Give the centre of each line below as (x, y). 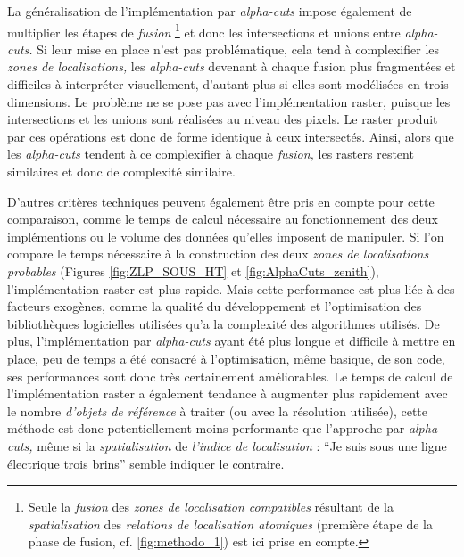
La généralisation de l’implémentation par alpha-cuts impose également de (210, 11)
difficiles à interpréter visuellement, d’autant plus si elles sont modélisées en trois (228, 84)
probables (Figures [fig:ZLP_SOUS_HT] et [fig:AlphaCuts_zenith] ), (193, 270)
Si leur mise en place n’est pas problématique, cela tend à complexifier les (238, 49)
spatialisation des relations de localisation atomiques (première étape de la (230, 524)
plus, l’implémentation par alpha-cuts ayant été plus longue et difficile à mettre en (232, 341)
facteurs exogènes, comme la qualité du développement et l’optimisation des (215, 306)
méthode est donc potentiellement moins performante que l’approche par (206, 428)
